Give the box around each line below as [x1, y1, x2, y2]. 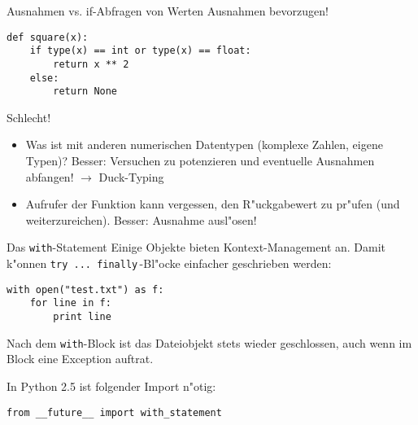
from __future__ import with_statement [7, 406, 222, 418]
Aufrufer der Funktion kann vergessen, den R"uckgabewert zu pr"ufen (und [25, 195, 400, 212]
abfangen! [25, 168, 74, 185]
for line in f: [29, 297, 111, 309]
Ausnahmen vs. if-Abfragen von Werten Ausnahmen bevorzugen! [7, 2, 329, 19]
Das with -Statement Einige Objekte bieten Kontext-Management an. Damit [7, 239, 386, 256]
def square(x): [7, 31, 89, 43]
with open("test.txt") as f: [7, 283, 164, 296]
